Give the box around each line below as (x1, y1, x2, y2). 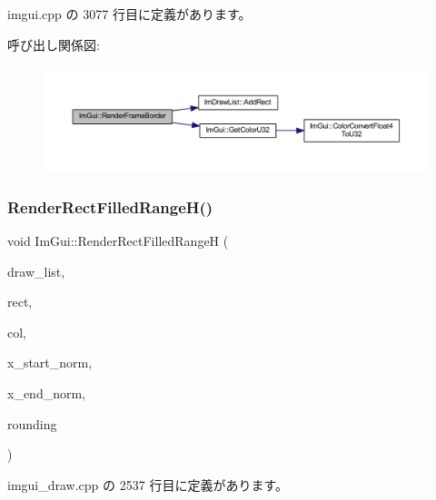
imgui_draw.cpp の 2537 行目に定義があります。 (7, 475, 288, 494)
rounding (7, 414, 57, 433)
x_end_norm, (7, 383, 86, 402)
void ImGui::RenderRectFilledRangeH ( (7, 230, 229, 250)
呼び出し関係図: (7, 34, 100, 54)
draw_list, (7, 261, 65, 280)
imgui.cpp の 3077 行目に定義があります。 (7, 5, 252, 23)
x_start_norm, (7, 353, 93, 372)
